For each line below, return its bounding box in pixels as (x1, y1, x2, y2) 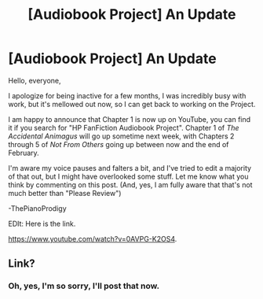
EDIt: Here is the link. (8, 219, 76, 228)
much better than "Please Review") (8, 188, 122, 197)
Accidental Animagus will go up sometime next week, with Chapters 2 (8, 131, 235, 141)
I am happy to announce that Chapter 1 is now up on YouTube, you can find (8, 114, 251, 124)
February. (8, 148, 39, 157)
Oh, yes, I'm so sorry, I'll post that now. (8, 281, 159, 292)
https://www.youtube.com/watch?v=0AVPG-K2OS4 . (8, 234, 177, 243)
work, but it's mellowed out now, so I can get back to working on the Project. (8, 99, 256, 109)
